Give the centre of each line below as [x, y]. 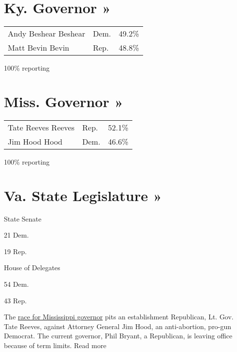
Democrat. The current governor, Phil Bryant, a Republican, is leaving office [118, 336]
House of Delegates [32, 268]
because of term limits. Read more [55, 345]
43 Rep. [15, 300]
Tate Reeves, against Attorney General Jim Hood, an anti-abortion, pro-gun [118, 326]
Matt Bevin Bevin [39, 48]
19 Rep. [15, 251]
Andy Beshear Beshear [46, 34]
